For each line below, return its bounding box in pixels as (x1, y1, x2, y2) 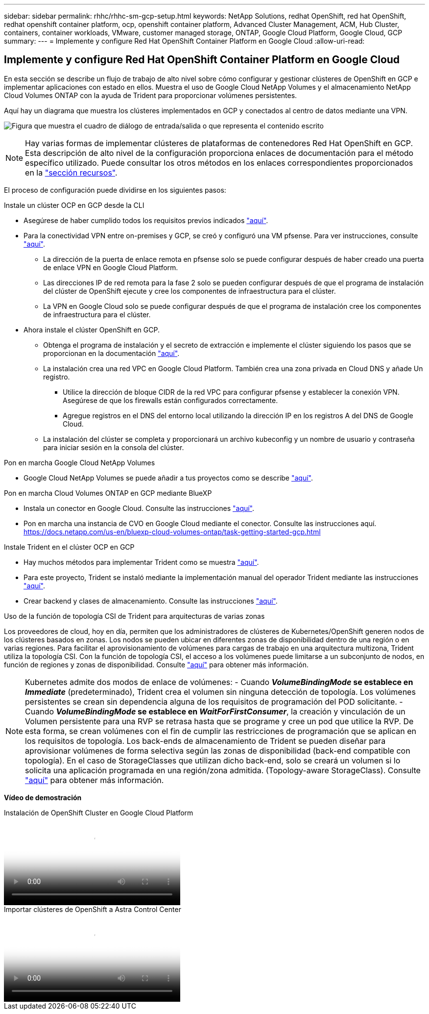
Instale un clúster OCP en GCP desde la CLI (4, 201, 144, 209)
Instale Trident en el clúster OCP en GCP (4, 542, 135, 551)
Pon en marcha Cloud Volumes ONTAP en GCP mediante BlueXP (4, 488, 212, 497)
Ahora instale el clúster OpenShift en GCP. (24, 325, 160, 334)
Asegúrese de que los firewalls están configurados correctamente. (63, 396, 278, 405)
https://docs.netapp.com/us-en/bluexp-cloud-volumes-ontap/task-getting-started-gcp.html (24, 527, 321, 536)
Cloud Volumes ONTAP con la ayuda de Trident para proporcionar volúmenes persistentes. (4, 91, 297, 100)
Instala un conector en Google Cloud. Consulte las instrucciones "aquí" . (24, 504, 255, 512)
